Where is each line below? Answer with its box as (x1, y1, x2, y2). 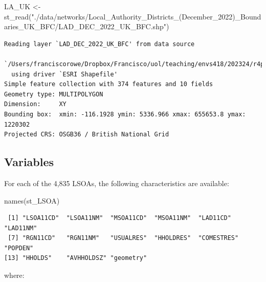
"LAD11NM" (4, 224, 37, 232)
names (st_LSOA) (4, 195, 60, 206)
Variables (4, 154, 54, 170)
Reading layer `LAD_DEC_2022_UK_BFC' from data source (4, 40, 195, 48)
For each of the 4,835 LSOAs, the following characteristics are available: (4, 177, 229, 188)
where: (4, 270, 25, 280)
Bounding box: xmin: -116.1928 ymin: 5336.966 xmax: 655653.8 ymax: (4, 110, 246, 118)
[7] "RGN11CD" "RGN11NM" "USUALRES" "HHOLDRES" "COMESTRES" (8, 234, 239, 242)
